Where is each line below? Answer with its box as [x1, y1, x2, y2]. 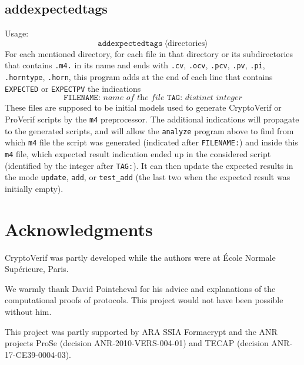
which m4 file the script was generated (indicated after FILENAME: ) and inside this [5, 136, 298, 148]
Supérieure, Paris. [5, 263, 69, 275]
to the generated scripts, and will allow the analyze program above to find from [5, 124, 294, 137]
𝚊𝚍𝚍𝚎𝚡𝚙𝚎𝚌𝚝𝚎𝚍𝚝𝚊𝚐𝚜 [98, 39, 163, 48]
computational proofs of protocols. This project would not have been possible [5, 294, 283, 306]
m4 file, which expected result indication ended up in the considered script [5, 147, 271, 160]
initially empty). [5, 182, 64, 194]
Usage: [5, 27, 29, 39]
